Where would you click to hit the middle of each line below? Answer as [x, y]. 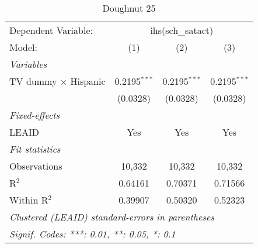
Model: [24, 47]
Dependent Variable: [51, 30]
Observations [36, 166]
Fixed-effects [35, 115]
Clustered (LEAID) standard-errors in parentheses [112, 217]
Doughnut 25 [129, 8]
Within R [29, 200]
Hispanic [88, 81]
